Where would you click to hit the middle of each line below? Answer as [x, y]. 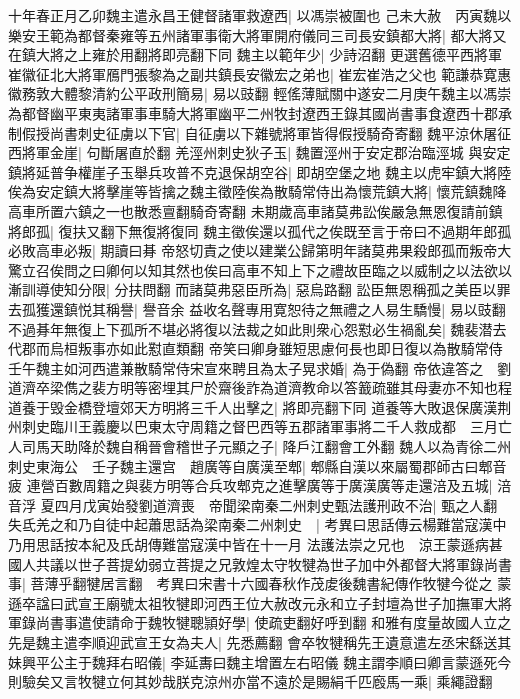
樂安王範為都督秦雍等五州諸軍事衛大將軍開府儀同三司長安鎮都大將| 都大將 [250, 34]
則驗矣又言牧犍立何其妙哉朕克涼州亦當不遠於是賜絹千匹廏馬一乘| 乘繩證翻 [250, 681]
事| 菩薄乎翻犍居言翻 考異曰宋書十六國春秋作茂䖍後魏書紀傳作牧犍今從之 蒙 [260, 583]
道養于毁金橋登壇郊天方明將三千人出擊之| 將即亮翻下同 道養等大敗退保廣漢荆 [260, 406]
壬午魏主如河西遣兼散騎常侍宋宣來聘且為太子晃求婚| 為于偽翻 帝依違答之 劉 [260, 367]
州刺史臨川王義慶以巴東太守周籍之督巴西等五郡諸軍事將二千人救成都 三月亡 [260, 426]
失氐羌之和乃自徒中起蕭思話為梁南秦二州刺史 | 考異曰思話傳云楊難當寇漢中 [257, 524]
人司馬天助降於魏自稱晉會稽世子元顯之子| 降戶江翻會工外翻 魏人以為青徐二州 [260, 446]
